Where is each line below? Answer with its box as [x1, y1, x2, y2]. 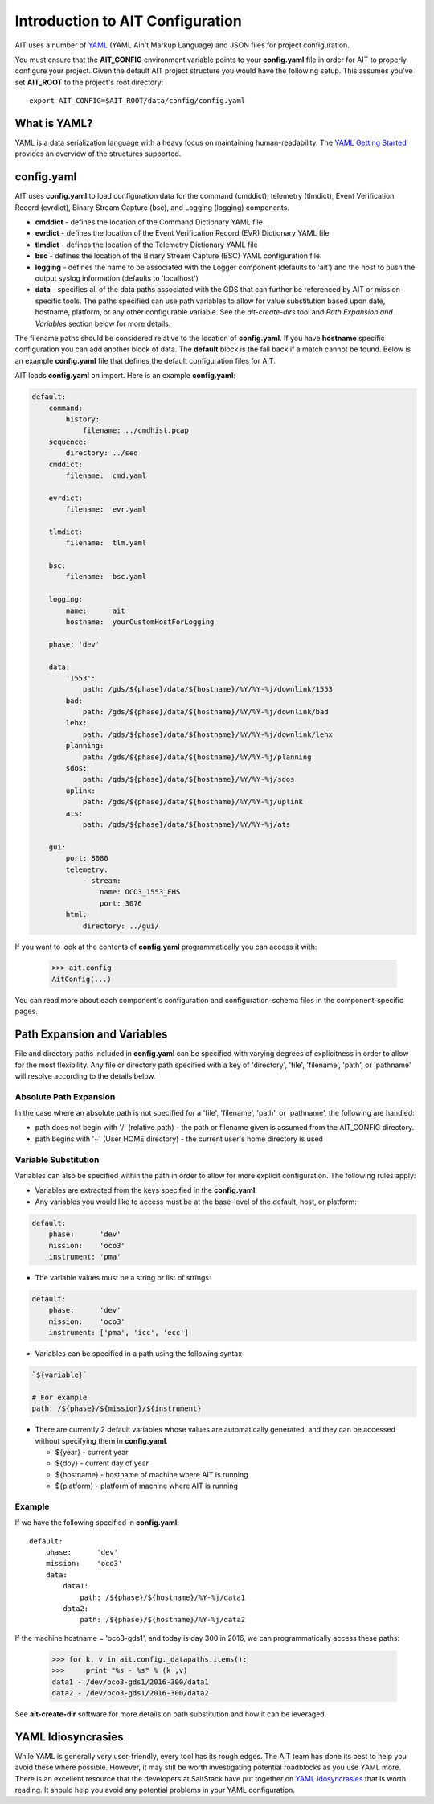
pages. [14, 1006, 38, 1017]
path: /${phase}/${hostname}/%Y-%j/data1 [80, 1592, 245, 1602]
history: [65, 414, 100, 424]
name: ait [65, 606, 126, 615]
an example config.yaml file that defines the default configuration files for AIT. [14, 355, 276, 365]
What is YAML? [14, 117, 93, 130]
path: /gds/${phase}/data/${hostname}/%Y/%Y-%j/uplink [82, 797, 304, 807]
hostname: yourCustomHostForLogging [65, 617, 215, 627]
